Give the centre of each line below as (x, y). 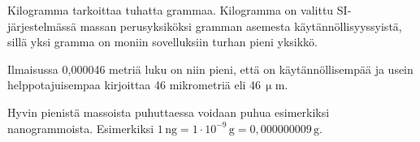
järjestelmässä (42, 26)
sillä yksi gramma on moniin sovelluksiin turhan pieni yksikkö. (163, 42)
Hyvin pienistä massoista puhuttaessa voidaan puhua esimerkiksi (169, 112)
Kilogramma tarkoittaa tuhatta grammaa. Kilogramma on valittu (171, 10)
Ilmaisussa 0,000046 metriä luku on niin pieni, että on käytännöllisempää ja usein (210, 69)
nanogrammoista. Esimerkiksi (81, 128)
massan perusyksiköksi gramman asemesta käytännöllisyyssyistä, (241, 26)
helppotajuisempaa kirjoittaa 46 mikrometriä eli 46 (134, 85)
